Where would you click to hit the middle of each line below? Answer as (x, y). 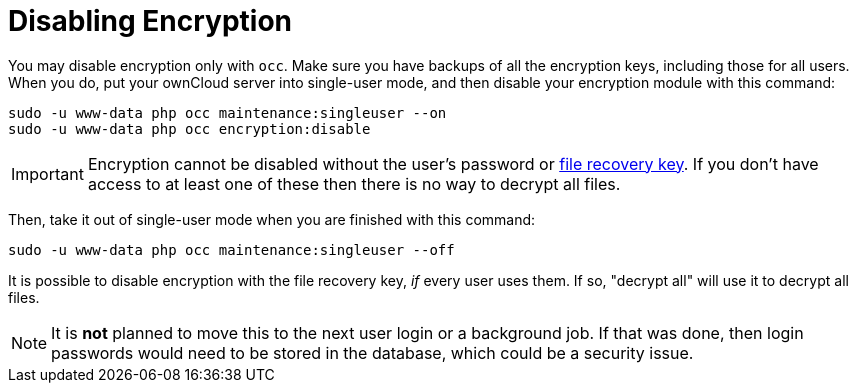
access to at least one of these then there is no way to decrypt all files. (354, 183)
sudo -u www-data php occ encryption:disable (189, 128)
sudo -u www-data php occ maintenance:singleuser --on (227, 112)
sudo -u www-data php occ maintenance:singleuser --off (231, 249)
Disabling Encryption (150, 21)
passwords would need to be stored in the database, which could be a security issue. (372, 352)
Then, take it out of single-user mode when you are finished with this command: (272, 219)
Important (47, 173)
